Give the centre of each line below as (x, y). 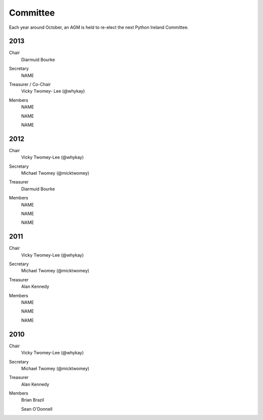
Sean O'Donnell (37, 409)
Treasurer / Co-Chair (30, 84)
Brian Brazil (33, 400)
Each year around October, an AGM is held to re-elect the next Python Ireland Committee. (99, 27)
